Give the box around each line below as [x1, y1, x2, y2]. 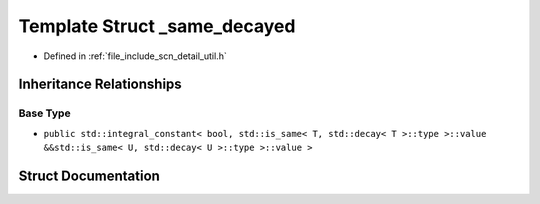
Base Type [18, 106, 71, 120]
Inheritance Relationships [18, 76, 182, 93]
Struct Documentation [18, 167, 160, 184]
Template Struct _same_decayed [18, 15, 296, 37]
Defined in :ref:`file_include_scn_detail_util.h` [43, 50, 227, 62]
